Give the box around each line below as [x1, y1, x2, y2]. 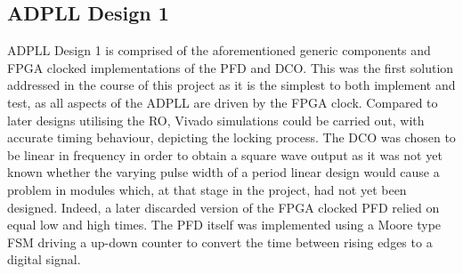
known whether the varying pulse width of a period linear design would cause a [7, 163, 440, 181]
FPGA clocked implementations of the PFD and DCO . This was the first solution [7, 58, 454, 77]
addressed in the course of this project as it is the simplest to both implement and [7, 76, 456, 94]
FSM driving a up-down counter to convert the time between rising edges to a [7, 232, 433, 251]
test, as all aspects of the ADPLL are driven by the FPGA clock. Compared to [7, 93, 438, 111]
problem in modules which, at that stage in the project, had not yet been [7, 180, 407, 198]
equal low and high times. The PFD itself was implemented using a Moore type [7, 215, 442, 234]
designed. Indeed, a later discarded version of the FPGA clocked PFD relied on [7, 197, 440, 216]
